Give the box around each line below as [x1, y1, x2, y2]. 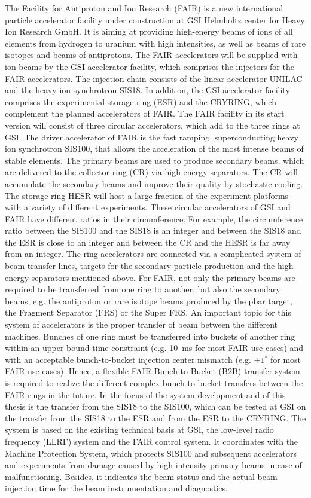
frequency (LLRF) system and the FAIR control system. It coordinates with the [5, 435, 298, 447]
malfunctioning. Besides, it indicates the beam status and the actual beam [5, 470, 278, 482]
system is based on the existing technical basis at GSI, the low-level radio [5, 423, 274, 436]
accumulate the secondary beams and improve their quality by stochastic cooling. [5, 177, 303, 190]
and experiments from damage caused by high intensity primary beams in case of [5, 459, 302, 471]
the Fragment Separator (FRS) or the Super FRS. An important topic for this [5, 306, 291, 319]
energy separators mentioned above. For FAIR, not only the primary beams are [5, 271, 295, 283]
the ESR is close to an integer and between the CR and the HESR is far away [5, 236, 291, 248]
